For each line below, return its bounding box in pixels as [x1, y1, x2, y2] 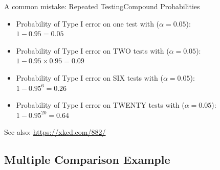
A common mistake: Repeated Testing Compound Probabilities [4, 1, 200, 11]
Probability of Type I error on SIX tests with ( [16, 72, 163, 83]
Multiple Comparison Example [4, 152, 170, 167]
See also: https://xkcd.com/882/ [4, 127, 106, 137]
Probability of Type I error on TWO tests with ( [16, 45, 169, 56]
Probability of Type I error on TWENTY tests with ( [16, 100, 185, 110]
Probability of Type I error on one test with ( [16, 18, 160, 29]
